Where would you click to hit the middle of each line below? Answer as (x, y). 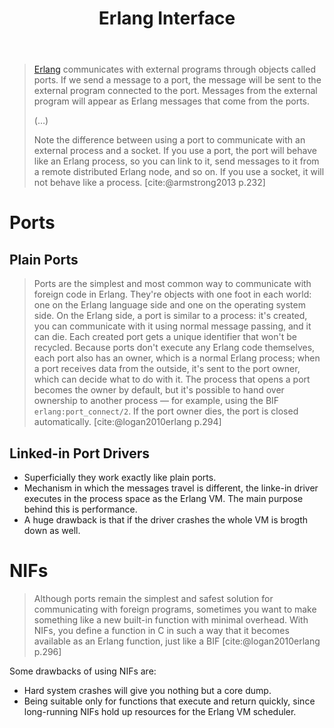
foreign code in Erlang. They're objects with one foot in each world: (172, 294)
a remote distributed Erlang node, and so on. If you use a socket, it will (179, 172)
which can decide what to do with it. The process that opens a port (172, 379)
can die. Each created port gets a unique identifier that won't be (165, 337)
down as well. (52, 530)
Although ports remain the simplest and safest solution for (153, 598)
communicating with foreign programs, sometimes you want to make (175, 609)
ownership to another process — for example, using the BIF (156, 401)
